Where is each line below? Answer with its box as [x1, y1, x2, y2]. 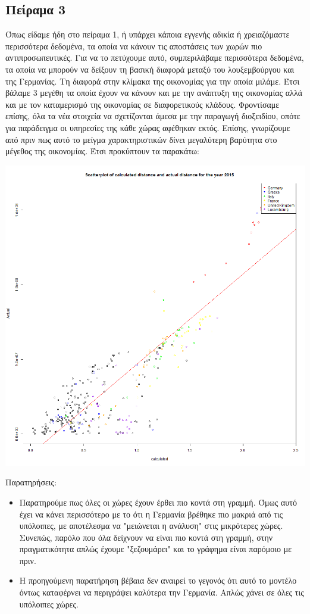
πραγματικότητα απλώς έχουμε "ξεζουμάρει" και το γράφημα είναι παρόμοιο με [19, 543, 292, 555]
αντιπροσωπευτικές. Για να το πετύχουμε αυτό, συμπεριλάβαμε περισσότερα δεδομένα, [5, 51, 304, 64]
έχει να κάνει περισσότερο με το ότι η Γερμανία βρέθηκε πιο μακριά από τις [19, 507, 283, 520]
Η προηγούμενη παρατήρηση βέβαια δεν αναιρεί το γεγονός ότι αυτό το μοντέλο [19, 574, 297, 587]
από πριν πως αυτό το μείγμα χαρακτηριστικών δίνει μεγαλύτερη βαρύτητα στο [5, 133, 277, 145]
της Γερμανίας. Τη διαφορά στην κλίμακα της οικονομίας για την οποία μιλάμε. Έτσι [5, 74, 300, 87]
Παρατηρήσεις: [5, 476, 57, 488]
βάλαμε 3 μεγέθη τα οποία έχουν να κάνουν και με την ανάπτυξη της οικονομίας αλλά [5, 86, 303, 99]
